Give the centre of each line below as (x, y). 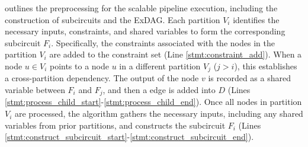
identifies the (256, 19)
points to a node (79, 65)
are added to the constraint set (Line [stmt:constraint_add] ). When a (176, 54)
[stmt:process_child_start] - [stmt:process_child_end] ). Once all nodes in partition (153, 102)
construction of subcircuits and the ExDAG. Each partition (113, 19)
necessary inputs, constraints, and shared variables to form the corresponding (145, 31)
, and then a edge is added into (159, 90)
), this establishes (266, 65)
